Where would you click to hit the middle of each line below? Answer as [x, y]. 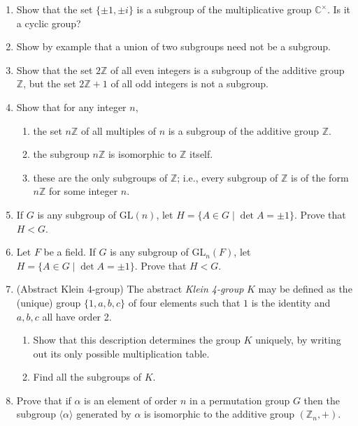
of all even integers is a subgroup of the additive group [228, 69]
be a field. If [70, 252]
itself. [201, 154]
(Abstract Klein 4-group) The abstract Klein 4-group [130, 289]
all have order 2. [77, 316]
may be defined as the [305, 289]
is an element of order [131, 400]
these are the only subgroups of [100, 177]
